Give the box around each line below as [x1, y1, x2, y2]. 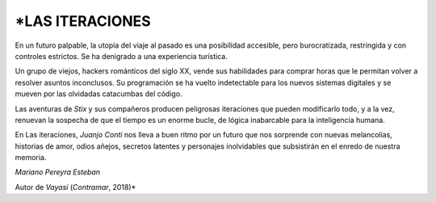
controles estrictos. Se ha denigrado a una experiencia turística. [15, 51, 228, 61]
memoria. [15, 153, 47, 162]
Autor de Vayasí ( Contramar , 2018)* [15, 182, 136, 191]
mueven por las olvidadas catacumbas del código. [15, 89, 182, 99]
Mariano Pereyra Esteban [15, 167, 101, 177]
